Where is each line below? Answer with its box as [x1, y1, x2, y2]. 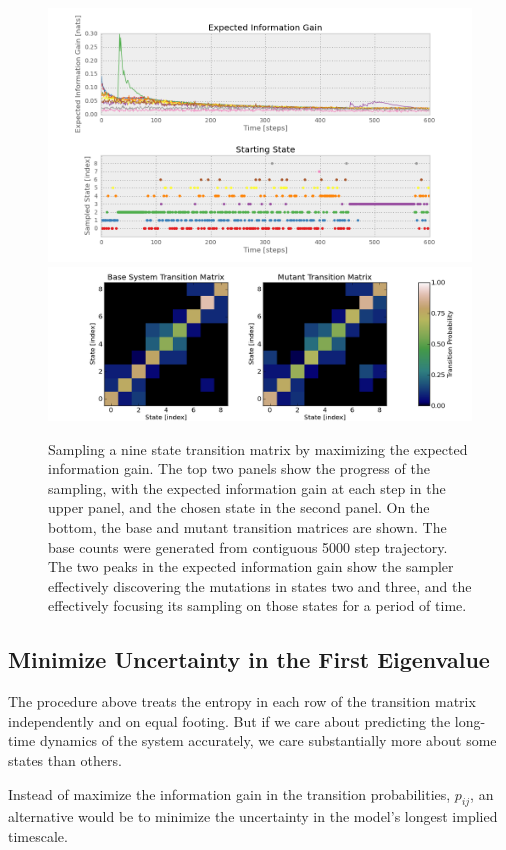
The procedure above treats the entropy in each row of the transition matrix [8, 691, 476, 712]
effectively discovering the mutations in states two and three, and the [48, 575, 472, 596]
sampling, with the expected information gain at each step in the [48, 477, 446, 498]
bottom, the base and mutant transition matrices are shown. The [48, 516, 447, 537]
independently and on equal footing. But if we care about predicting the [8, 710, 451, 731]
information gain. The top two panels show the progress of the [48, 458, 430, 479]
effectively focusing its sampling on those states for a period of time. [48, 595, 467, 616]
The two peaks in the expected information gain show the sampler [48, 556, 454, 577]
